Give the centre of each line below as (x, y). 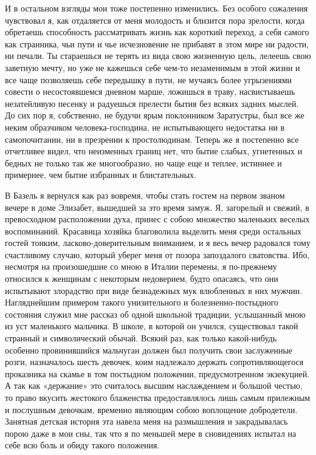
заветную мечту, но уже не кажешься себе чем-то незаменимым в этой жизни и (153, 67)
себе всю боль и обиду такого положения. (82, 445)
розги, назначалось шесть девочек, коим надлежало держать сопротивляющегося (154, 362)
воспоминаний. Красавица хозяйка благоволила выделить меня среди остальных (153, 231)
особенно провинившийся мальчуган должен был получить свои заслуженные (149, 350)
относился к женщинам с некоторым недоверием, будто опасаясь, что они (142, 279)
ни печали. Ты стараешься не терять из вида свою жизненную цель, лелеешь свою (158, 56)
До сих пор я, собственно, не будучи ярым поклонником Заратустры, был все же (155, 115)
